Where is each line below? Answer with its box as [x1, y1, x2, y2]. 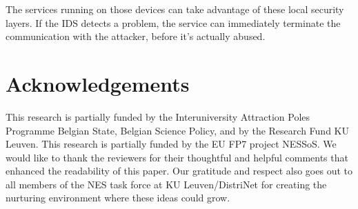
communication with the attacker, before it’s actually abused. [6, 29, 266, 43]
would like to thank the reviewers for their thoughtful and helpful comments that [6, 150, 348, 164]
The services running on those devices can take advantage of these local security [6, 2, 344, 16]
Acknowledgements [6, 69, 190, 97]
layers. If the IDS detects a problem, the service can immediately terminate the [6, 15, 341, 30]
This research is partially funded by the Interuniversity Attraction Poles [6, 109, 310, 123]
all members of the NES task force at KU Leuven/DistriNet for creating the [6, 177, 327, 191]
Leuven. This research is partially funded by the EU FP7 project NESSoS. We [6, 137, 337, 151]
